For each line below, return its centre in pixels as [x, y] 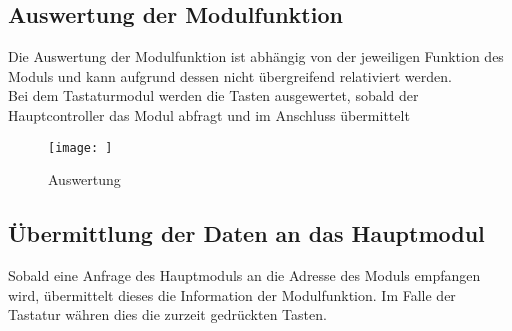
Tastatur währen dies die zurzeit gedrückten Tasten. [167, 314]
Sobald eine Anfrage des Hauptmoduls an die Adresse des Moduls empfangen [244, 275]
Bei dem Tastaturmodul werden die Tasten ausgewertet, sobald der [213, 95]
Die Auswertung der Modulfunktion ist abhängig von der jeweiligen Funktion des [256, 56]
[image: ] [80, 147]
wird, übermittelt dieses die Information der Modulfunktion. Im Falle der [232, 294]
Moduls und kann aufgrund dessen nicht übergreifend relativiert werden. [230, 75]
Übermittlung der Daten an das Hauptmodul [246, 233]
